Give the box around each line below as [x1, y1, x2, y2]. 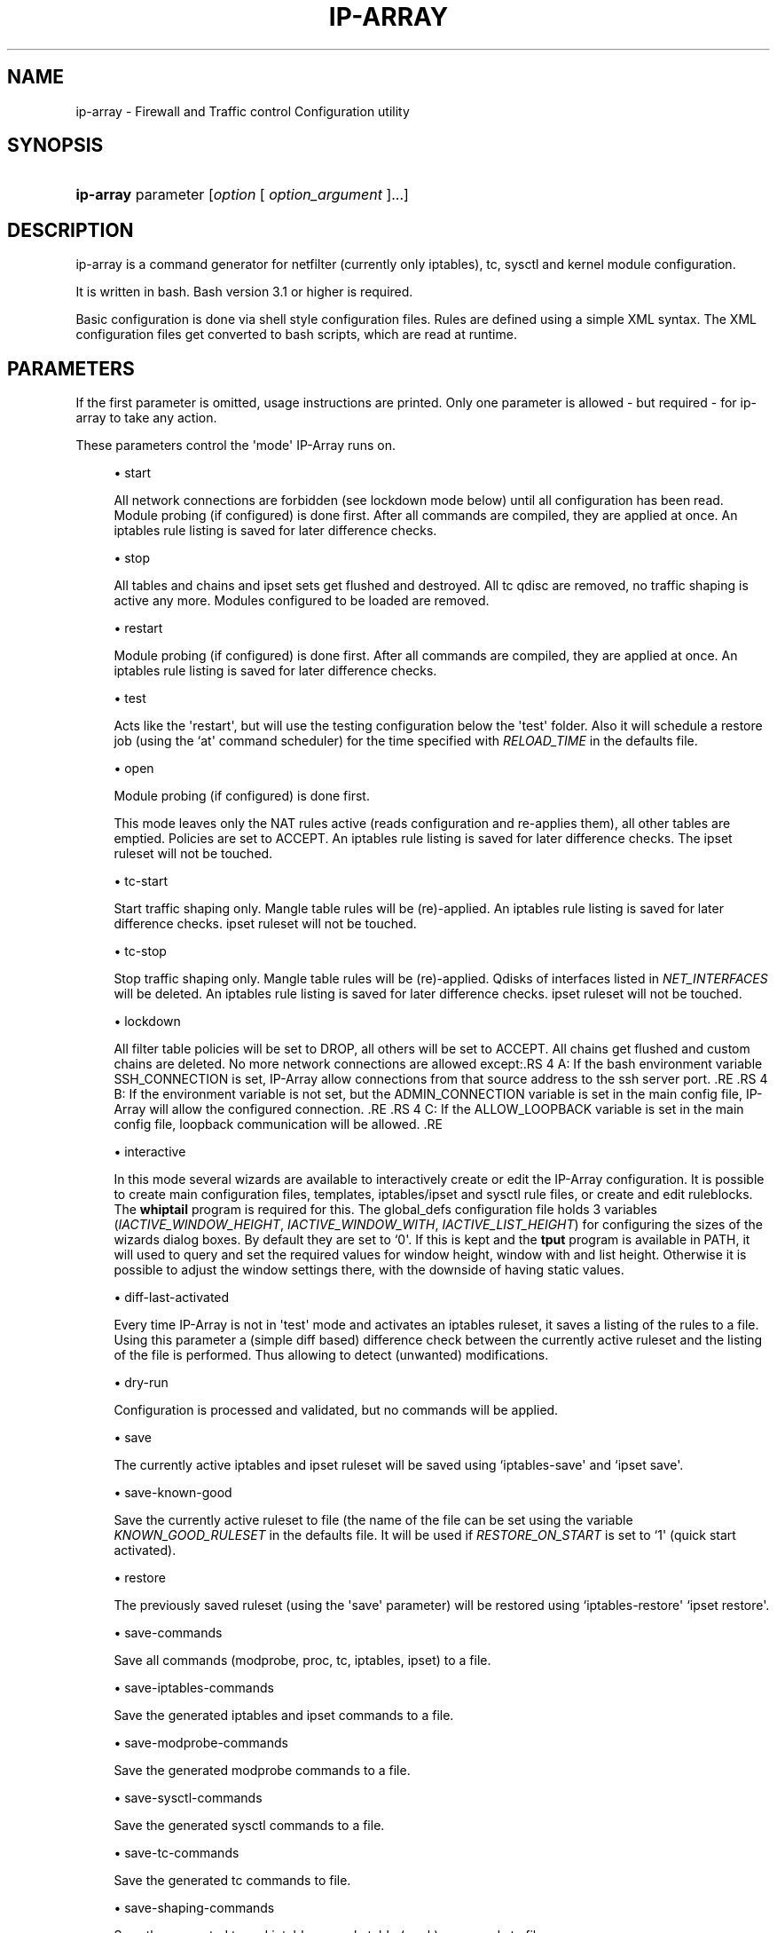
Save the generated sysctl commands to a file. [114, 1818, 385, 1834]
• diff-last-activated [114, 1290, 230, 1306]
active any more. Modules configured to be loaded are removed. [114, 593, 490, 609]
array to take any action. [75, 410, 217, 426]
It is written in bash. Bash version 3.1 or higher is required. [75, 284, 413, 300]
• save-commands [114, 1625, 223, 1641]
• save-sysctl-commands [114, 1790, 263, 1806]
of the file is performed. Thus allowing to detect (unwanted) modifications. [114, 1347, 549, 1363]
